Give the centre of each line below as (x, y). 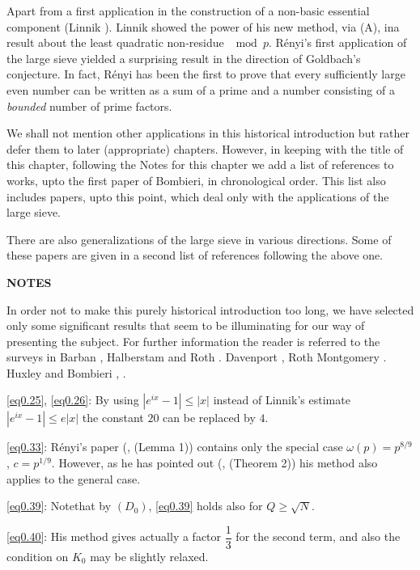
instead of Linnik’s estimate (282, 400)
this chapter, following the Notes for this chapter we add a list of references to (200, 165)
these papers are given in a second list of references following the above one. (195, 255)
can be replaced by (209, 418)
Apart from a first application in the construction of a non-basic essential (188, 11)
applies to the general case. (74, 478)
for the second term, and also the (318, 536)
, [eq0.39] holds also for (206, 506)
